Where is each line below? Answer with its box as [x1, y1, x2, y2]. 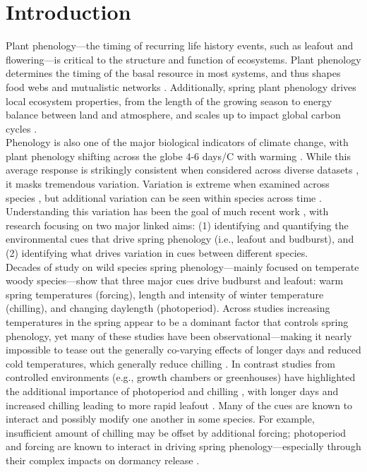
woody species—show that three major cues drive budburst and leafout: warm [6, 273, 344, 288]
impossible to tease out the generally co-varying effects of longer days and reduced [6, 342, 361, 357]
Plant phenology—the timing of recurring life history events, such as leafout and [6, 38, 354, 53]
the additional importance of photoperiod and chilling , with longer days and [6, 383, 339, 398]
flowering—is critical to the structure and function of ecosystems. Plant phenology [6, 52, 361, 66]
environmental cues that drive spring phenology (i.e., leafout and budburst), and [6, 231, 354, 246]
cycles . [6, 121, 37, 135]
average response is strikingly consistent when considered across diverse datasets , [6, 162, 359, 177]
